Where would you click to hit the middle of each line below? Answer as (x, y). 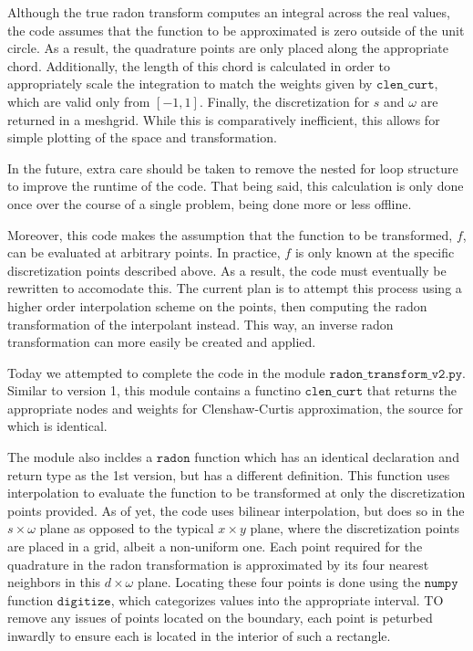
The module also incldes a (80, 457)
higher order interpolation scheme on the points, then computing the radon (217, 305)
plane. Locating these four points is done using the (279, 582)
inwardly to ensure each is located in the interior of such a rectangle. (199, 635)
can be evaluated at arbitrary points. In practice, (144, 252)
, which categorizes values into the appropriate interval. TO (277, 599)
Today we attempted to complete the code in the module (166, 372)
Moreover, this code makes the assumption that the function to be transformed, (230, 234)
